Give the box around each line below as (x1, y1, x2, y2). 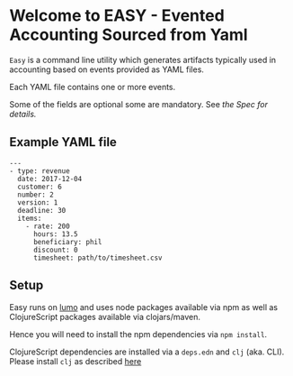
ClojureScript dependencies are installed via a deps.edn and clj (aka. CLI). (9, 346, 285, 357)
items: (17, 214, 42, 223)
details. (9, 108, 37, 119)
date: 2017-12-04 (17, 174, 83, 183)
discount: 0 (32, 245, 78, 254)
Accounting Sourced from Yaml (9, 24, 249, 45)
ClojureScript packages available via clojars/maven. (9, 311, 200, 322)
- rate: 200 (25, 222, 70, 231)
